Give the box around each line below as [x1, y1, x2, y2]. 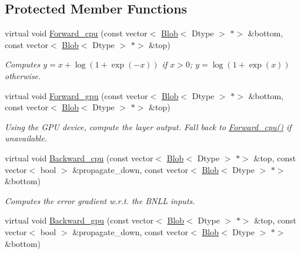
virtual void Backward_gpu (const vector [5, 214, 154, 226]
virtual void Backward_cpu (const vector [5, 151, 153, 164]
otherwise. [5, 69, 41, 82]
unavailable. [5, 132, 47, 144]
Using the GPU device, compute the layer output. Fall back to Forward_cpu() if [5, 120, 292, 133]
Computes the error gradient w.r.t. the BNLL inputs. [5, 194, 195, 206]
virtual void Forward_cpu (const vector [5, 27, 148, 39]
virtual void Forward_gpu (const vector [5, 89, 148, 101]
